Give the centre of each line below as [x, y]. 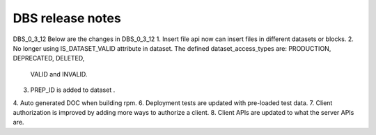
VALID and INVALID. [59, 74]
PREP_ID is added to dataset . [73, 90]
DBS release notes [67, 18]
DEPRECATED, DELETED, [49, 58]
